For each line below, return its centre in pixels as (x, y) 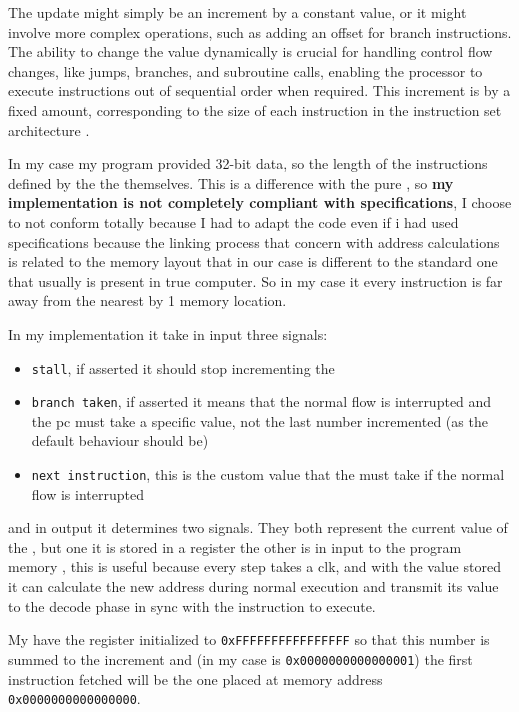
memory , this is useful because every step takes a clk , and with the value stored (254, 566)
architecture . (49, 129)
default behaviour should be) (120, 440)
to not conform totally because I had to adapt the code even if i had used (233, 221)
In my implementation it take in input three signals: (168, 333)
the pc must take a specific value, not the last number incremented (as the (259, 420)
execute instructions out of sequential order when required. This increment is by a (259, 90)
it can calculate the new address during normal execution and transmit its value (253, 586)
